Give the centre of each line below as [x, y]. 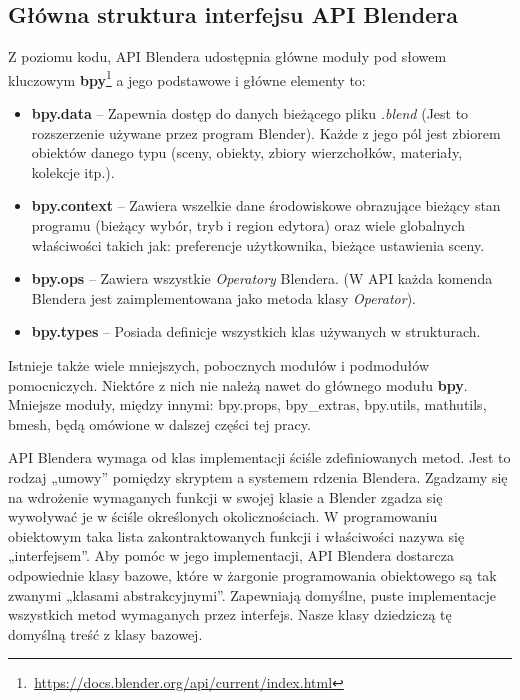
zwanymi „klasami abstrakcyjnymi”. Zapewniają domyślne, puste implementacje [252, 594]
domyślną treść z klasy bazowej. [105, 633]
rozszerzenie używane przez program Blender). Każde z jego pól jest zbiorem [266, 132]
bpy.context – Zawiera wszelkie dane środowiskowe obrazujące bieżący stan [266, 205]
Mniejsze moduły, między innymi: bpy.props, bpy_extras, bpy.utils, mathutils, [247, 404]
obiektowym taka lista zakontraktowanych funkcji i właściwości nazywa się [236, 535]
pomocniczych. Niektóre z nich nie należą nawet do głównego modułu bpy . [238, 384]
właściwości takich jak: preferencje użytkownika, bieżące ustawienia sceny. [258, 244]
